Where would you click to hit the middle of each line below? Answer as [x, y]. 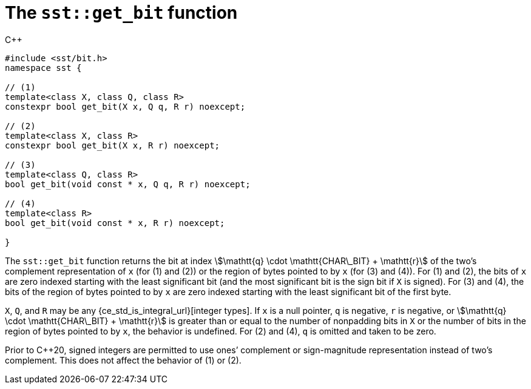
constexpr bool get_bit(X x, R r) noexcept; [113, 145]
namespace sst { [43, 68]
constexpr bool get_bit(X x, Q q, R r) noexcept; [125, 106]
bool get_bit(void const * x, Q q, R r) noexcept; [128, 184]
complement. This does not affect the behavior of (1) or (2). [123, 360]
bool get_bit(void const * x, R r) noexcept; [115, 223]
